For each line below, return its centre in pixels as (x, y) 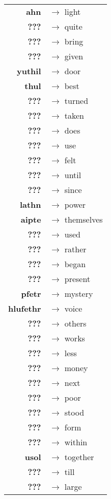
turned (76, 101)
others (75, 323)
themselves (84, 219)
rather (75, 249)
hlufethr (25, 308)
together (79, 457)
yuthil (29, 71)
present (77, 279)
